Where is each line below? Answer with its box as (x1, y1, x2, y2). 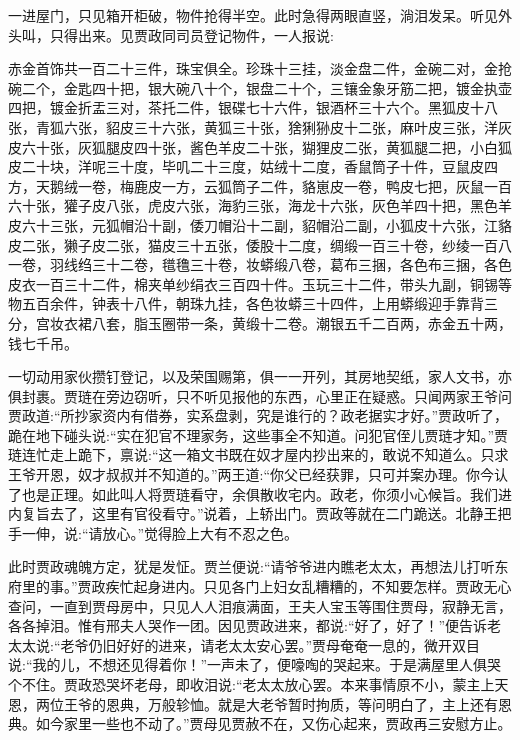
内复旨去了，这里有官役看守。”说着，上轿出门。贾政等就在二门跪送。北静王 (8, 503, 498, 524)
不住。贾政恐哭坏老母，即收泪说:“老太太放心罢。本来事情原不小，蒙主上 (21, 674, 495, 694)
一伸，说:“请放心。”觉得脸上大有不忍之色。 (21, 522, 299, 543)
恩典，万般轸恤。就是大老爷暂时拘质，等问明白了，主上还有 (105, 693, 498, 714)
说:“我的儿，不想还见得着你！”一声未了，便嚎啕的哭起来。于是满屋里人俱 (8, 654, 488, 675)
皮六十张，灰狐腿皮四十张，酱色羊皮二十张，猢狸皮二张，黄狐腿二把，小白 (8, 136, 498, 157)
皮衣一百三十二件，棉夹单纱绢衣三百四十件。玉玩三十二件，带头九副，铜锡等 (8, 273, 512, 294)
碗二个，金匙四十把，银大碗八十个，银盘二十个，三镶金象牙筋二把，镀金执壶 (8, 77, 512, 98)
